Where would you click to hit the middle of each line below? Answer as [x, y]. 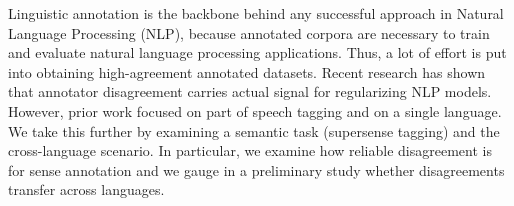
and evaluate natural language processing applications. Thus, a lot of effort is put [257, 52]
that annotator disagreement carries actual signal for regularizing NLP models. [250, 91]
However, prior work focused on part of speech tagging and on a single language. [255, 110]
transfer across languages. [86, 189]
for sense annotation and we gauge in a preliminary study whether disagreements [256, 169]
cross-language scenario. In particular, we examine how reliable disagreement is [250, 150]
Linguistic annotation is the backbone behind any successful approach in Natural [256, 13]
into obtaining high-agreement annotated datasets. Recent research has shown [247, 71]
